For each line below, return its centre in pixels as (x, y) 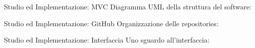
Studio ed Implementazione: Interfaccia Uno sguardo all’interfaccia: (107, 40)
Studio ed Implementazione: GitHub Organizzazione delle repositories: (111, 23)
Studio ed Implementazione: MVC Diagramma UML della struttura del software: (128, 6)
